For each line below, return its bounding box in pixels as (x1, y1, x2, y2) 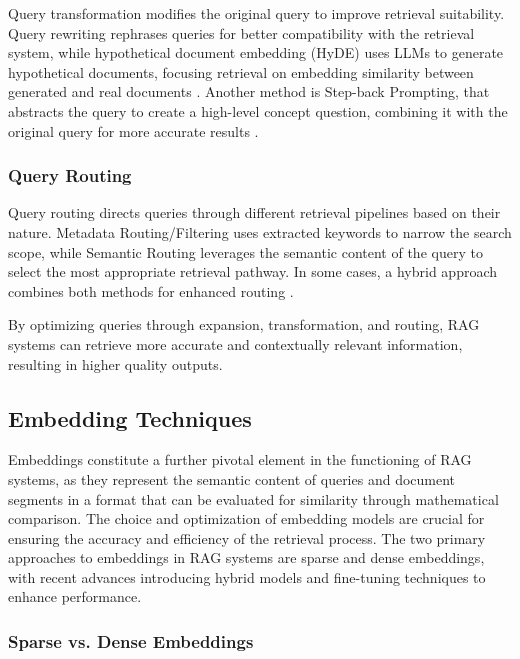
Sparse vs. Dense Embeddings (8, 629, 254, 653)
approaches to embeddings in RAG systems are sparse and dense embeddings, (8, 547, 485, 568)
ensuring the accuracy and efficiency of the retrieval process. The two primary (8, 527, 486, 548)
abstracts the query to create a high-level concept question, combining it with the (8, 100, 508, 121)
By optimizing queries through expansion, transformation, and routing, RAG (8, 314, 480, 335)
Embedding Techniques (8, 402, 252, 433)
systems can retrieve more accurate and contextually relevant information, (8, 333, 463, 354)
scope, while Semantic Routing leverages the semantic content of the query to (8, 241, 483, 262)
